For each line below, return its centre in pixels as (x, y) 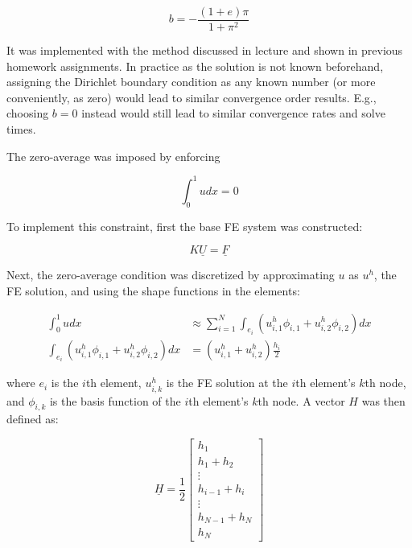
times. (21, 129)
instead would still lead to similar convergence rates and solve (233, 113)
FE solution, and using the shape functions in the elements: (153, 290)
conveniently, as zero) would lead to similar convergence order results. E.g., (192, 97)
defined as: (33, 419)
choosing (28, 113)
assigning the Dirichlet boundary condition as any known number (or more (191, 82)
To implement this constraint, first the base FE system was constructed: (185, 226)
